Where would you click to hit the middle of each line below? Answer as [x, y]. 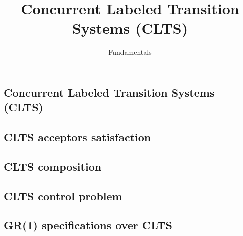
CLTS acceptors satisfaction [77, 137]
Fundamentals [130, 52]
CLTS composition [53, 166]
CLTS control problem [63, 196]
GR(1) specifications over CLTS [88, 225]
